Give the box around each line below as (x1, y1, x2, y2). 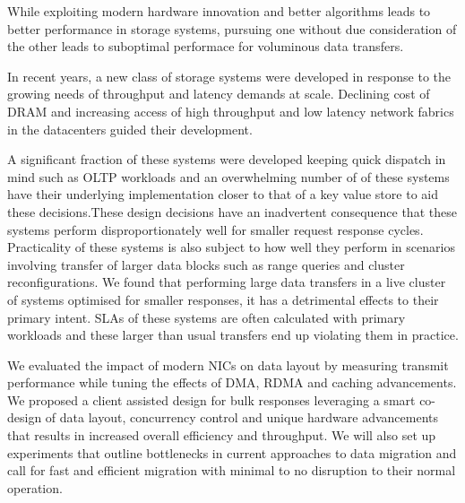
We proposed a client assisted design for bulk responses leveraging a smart (7, 390, 416, 409)
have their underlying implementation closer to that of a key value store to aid (7, 185, 438, 204)
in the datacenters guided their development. (7, 119, 253, 138)
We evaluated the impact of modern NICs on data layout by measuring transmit (7, 355, 449, 374)
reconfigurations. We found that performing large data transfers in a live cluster (7, 273, 446, 291)
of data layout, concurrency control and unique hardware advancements (45, 408, 439, 427)
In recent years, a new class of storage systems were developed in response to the (7, 66, 452, 85)
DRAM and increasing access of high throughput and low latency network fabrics (7, 101, 454, 120)
